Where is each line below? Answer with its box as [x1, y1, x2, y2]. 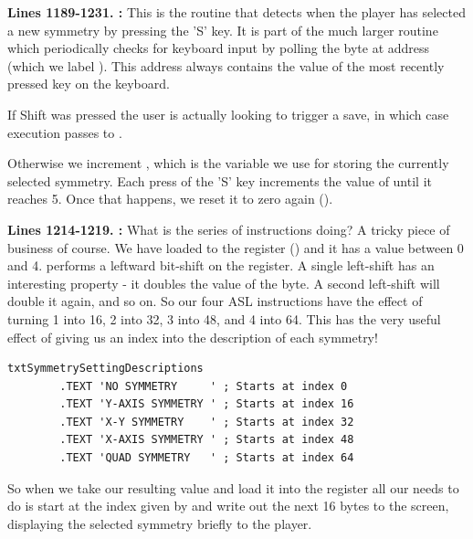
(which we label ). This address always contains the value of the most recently [7, 56, 445, 75]
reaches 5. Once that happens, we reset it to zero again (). [7, 189, 333, 208]
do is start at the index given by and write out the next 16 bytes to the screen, [7, 496, 449, 515]
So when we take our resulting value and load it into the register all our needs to [7, 478, 459, 497]
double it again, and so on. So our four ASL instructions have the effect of [7, 291, 423, 311]
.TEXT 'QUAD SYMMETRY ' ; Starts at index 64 [59, 451, 354, 465]
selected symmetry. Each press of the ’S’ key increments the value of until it [7, 171, 432, 190]
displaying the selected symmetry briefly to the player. [7, 513, 312, 533]
